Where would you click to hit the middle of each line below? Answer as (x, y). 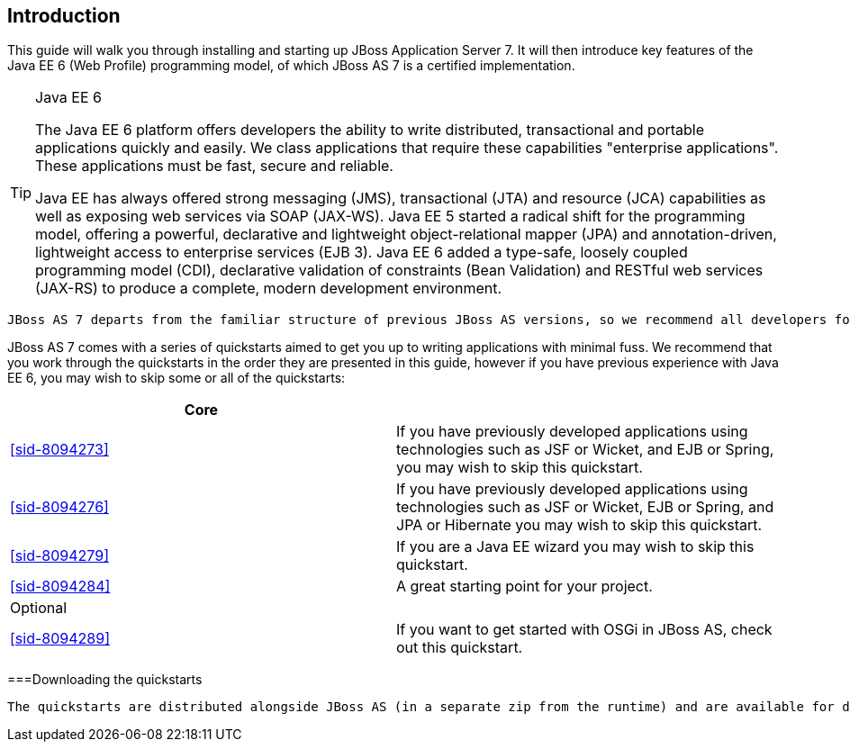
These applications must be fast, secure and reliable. (214, 166)
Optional (39, 608)
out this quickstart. (460, 648)
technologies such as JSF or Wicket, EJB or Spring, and (585, 507)
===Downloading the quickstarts (105, 680)
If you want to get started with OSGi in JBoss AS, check (584, 630)
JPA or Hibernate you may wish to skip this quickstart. (579, 525)
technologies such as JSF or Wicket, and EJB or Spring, (585, 450)
